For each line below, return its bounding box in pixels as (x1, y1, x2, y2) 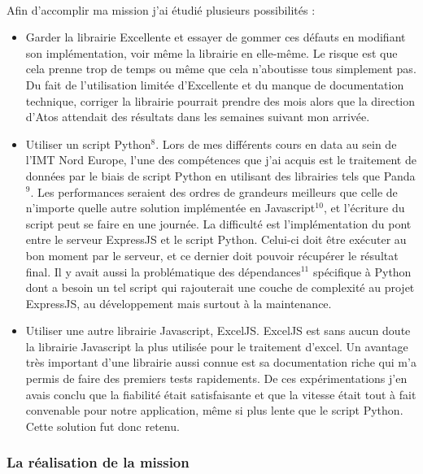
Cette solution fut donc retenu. (25, 417, 180, 434)
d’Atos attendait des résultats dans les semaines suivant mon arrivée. (25, 108, 370, 125)
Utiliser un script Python (25, 135, 151, 152)
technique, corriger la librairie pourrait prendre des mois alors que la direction (25, 92, 416, 109)
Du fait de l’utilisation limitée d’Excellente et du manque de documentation (25, 76, 404, 93)
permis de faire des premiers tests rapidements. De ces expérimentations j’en (25, 370, 408, 387)
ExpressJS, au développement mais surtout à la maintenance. (25, 294, 332, 311)
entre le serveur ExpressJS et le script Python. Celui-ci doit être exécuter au (25, 231, 407, 248)
